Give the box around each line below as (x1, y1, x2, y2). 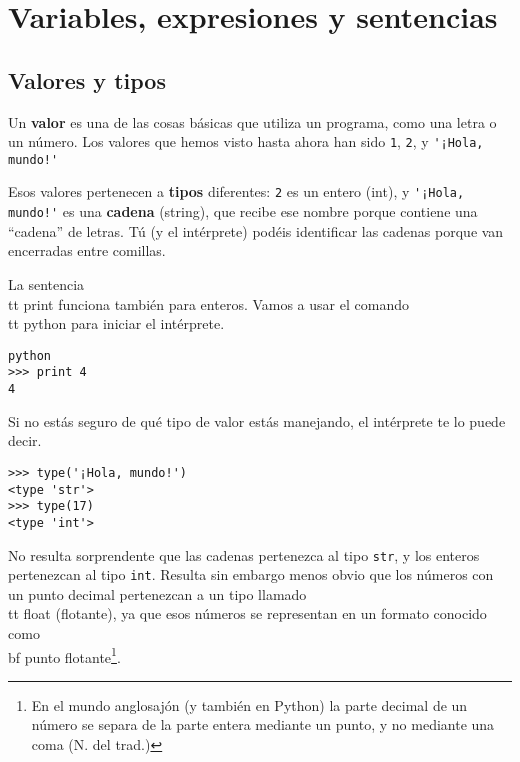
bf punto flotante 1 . (8, 643, 121, 667)
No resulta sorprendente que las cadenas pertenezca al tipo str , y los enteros (8, 544, 480, 565)
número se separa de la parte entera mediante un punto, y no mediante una (31, 714, 495, 735)
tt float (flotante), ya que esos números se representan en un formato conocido (8, 603, 487, 624)
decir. (8, 430, 42, 451)
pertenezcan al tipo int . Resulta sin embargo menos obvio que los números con (8, 564, 494, 585)
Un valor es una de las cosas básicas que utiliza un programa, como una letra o (8, 111, 497, 132)
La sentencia (8, 273, 85, 294)
